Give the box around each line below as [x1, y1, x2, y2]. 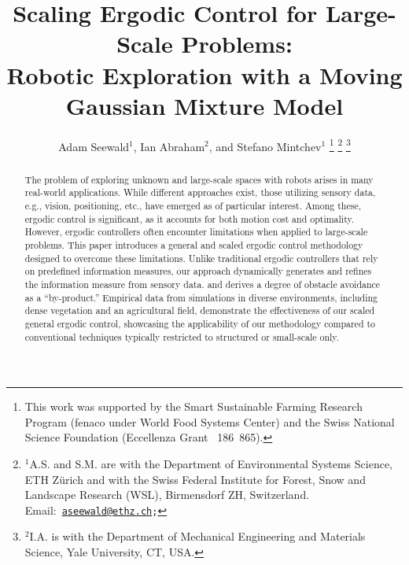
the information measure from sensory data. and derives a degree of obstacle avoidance [24, 277, 381, 290]
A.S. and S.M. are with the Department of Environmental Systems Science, [29, 456, 392, 472]
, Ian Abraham [133, 138, 205, 154]
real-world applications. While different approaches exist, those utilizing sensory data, [24, 186, 376, 199]
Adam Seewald [58, 138, 130, 154]
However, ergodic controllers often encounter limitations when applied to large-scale [24, 225, 368, 238]
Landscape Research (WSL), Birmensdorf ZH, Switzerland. [24, 486, 310, 503]
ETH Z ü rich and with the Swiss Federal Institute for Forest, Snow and [24, 471, 366, 487]
